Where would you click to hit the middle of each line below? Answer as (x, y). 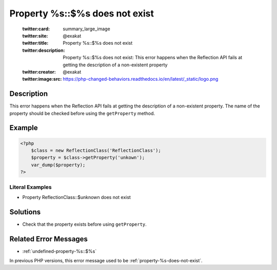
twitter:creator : (39, 71)
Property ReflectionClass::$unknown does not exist (76, 197)
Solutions (25, 212)
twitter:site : (35, 35)
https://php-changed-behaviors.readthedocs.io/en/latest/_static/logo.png (141, 79)
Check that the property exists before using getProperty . (85, 224)
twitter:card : (36, 29)
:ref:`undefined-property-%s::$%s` (60, 251)
